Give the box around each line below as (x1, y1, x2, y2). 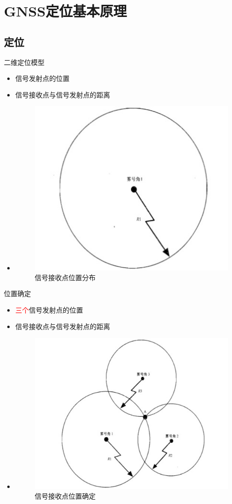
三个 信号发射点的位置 (15, 304, 83, 315)
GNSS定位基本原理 (4, 1, 127, 21)
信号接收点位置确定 (34, 490, 96, 501)
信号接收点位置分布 (34, 272, 96, 282)
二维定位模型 (4, 57, 44, 67)
